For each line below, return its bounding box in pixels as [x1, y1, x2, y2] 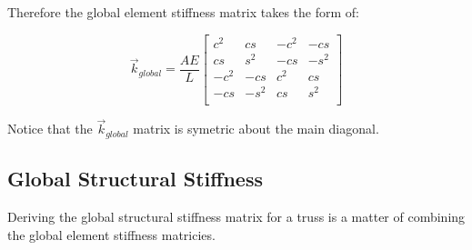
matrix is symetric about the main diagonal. [133, 119, 379, 138]
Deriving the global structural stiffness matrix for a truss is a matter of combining [7, 206, 466, 225]
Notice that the [7, 119, 93, 138]
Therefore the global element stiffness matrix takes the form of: [7, 3, 359, 21]
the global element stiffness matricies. [7, 225, 216, 244]
